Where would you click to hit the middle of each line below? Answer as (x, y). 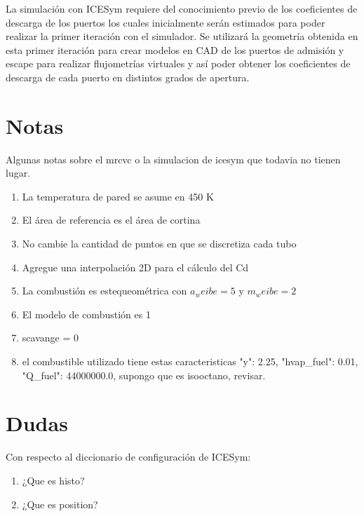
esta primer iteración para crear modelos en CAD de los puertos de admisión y (175, 49)
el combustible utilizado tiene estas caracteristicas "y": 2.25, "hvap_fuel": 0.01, (190, 361)
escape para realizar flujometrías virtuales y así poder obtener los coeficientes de (178, 63)
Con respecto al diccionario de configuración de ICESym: (128, 457)
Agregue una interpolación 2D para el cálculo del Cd (135, 267)
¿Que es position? (60, 504)
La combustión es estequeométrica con (105, 291)
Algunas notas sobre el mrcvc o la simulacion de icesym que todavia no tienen (173, 159)
